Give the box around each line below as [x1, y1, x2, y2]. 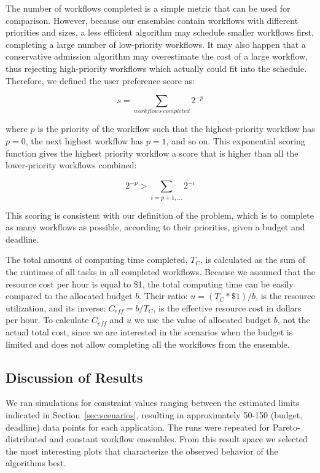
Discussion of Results [6, 367, 143, 386]
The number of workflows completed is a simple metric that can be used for [6, 2, 291, 14]
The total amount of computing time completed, [6, 253, 188, 266]
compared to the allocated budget [6, 289, 133, 302]
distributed [6, 432, 47, 445]
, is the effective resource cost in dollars [153, 301, 302, 314]
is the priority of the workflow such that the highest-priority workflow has [37, 122, 315, 135]
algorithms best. [6, 456, 66, 469]
